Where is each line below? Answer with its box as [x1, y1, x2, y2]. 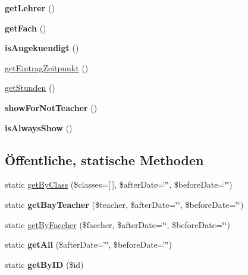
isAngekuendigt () [5, 42, 79, 54]
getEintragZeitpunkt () [5, 61, 89, 74]
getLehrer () [5, 2, 55, 14]
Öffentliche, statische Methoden [5, 150, 204, 169]
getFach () [5, 21, 46, 34]
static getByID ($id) [5, 258, 84, 270]
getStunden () [5, 81, 55, 94]
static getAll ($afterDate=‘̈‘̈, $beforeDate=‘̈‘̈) [5, 238, 172, 251]
